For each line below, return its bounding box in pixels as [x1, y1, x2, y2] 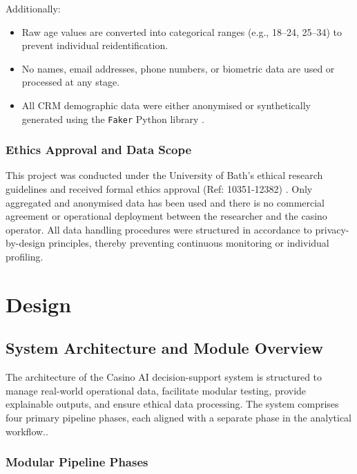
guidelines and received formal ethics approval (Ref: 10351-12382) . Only [6, 182, 313, 196]
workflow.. [6, 424, 48, 438]
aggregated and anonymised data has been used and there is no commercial [6, 195, 325, 209]
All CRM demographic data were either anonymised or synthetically [21, 97, 311, 112]
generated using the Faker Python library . [21, 111, 204, 126]
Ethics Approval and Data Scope [6, 141, 192, 158]
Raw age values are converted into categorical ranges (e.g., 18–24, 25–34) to [21, 24, 342, 39]
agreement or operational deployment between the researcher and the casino [6, 209, 327, 223]
